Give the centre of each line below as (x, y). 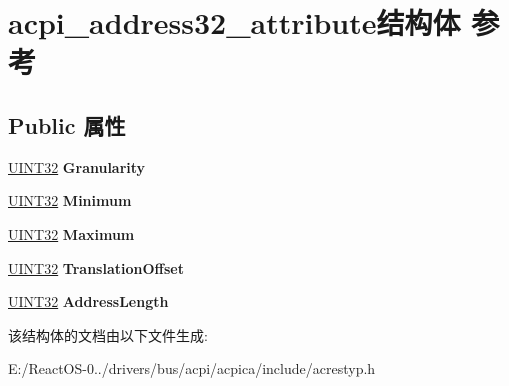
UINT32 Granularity (77, 166)
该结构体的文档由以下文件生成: (108, 334)
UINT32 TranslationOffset (96, 267)
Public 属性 (67, 124)
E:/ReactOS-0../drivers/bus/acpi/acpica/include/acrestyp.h (192, 368)
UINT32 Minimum (70, 200)
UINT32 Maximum (71, 233)
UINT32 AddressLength (88, 301)
